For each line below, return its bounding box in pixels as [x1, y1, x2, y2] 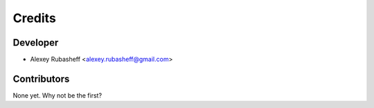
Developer [12, 37, 59, 48]
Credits [12, 10, 57, 26]
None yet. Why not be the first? [12, 91, 103, 100]
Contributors [12, 73, 70, 84]
